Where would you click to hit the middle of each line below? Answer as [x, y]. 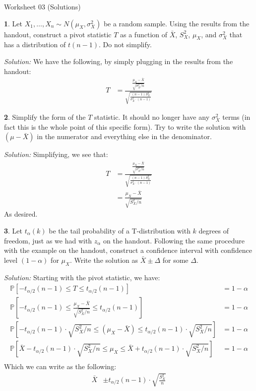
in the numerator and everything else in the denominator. [124, 136]
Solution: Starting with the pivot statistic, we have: [82, 277]
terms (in [236, 117]
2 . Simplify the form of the [45, 117]
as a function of [144, 34]
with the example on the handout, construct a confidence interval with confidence [128, 250]
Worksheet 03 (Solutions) [42, 6]
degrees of [214, 231]
